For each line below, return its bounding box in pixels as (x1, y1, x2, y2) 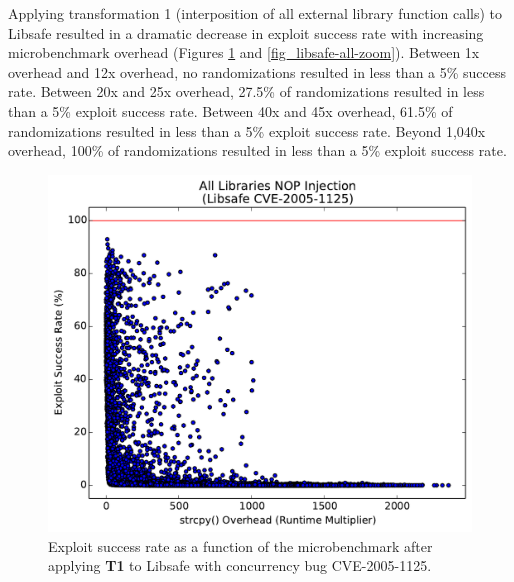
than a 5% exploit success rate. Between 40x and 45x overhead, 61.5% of (8, 100, 453, 121)
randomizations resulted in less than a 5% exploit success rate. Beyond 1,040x (8, 120, 486, 141)
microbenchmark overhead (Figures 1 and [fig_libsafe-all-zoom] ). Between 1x (8, 42, 480, 63)
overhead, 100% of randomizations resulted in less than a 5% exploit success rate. (8, 140, 507, 161)
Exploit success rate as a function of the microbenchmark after (48, 535, 433, 556)
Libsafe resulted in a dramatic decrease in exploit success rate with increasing (8, 22, 484, 43)
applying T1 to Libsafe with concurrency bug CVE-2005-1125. (48, 555, 432, 576)
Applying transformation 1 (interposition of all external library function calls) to (8, 3, 503, 23)
